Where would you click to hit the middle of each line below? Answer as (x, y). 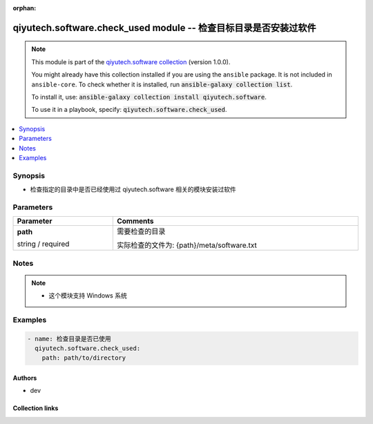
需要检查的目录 (141, 231)
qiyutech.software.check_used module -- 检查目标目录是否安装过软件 (165, 28)
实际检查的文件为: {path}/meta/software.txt (186, 245)
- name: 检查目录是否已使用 (69, 339)
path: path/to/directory (84, 358)
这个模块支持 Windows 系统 (88, 296)
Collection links (36, 408)
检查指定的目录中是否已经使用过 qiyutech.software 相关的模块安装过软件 (133, 189)
